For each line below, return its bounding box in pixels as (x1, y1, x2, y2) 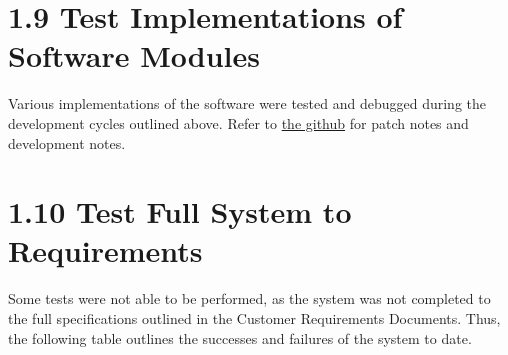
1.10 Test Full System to (8, 191, 352, 232)
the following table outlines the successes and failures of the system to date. (8, 327, 472, 348)
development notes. (8, 132, 126, 153)
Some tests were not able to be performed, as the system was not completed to (8, 288, 491, 309)
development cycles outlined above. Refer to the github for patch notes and (8, 112, 469, 133)
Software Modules (8, 35, 260, 76)
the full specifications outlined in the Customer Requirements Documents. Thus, (8, 308, 501, 328)
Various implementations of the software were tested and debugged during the (8, 93, 487, 114)
